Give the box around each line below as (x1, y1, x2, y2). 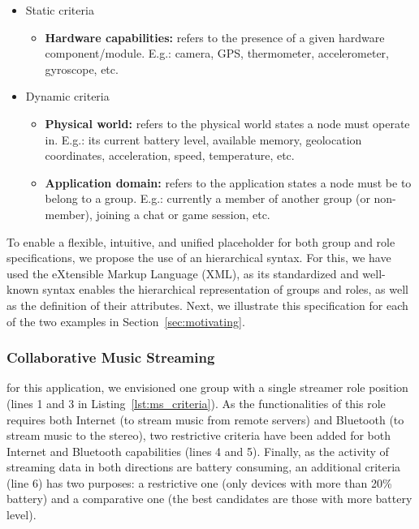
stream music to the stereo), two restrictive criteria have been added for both (6, 427, 391, 444)
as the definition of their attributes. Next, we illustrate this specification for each (6, 296, 408, 313)
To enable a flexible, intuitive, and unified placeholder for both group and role (6, 233, 395, 250)
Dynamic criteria (25, 88, 110, 105)
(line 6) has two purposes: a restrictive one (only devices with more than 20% (6, 474, 392, 491)
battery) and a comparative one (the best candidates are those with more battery (6, 490, 413, 507)
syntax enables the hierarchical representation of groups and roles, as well (42, 281, 408, 298)
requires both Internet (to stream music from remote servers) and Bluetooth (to (6, 411, 404, 428)
